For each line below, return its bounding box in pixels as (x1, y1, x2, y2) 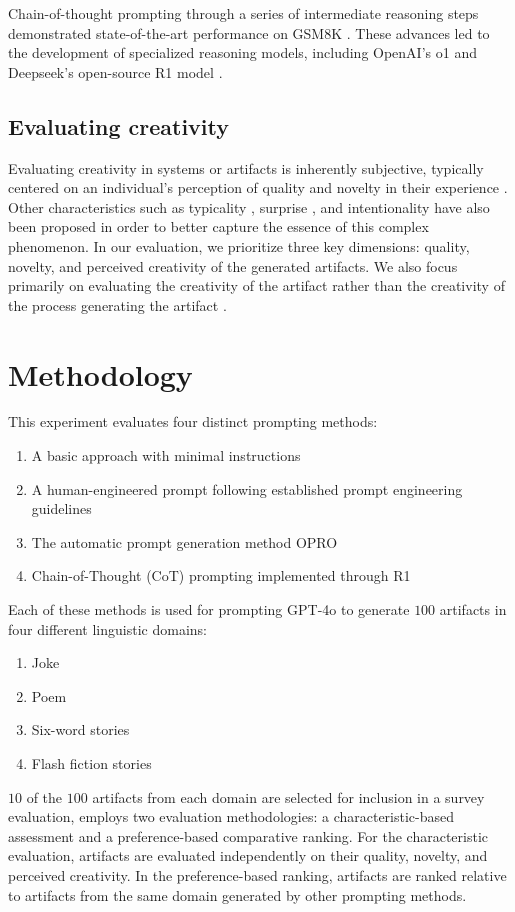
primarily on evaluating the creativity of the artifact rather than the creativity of (8, 275, 505, 296)
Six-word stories (31, 719, 130, 740)
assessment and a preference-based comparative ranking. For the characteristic (8, 825, 489, 846)
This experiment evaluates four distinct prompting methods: (8, 411, 378, 432)
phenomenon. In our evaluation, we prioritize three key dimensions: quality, (8, 235, 470, 256)
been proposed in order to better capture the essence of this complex (8, 216, 429, 237)
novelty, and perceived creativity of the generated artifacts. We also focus (8, 255, 458, 276)
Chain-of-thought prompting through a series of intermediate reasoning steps (8, 3, 479, 23)
